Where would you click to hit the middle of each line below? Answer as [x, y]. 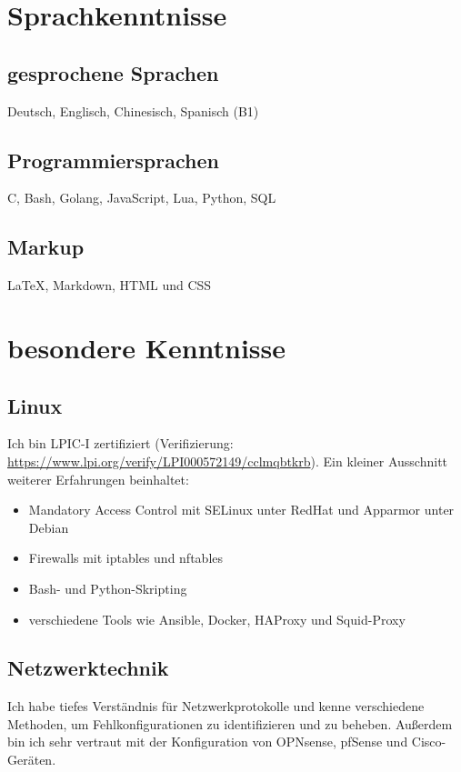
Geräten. [32, 760]
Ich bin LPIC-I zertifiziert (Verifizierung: [120, 443]
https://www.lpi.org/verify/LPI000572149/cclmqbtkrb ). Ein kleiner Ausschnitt [228, 461]
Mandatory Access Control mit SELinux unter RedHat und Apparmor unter [241, 510]
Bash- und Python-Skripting [108, 588]
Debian [49, 527]
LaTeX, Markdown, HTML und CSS [110, 285]
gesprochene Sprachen [113, 72]
